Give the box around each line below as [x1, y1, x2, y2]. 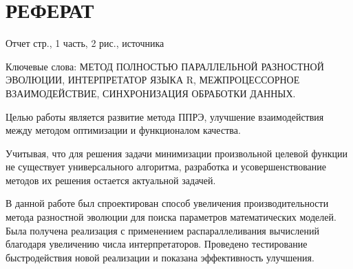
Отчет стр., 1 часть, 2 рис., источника [6, 36, 164, 50]
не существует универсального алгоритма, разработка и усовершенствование [6, 159, 327, 174]
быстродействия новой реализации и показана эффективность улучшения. [6, 250, 314, 264]
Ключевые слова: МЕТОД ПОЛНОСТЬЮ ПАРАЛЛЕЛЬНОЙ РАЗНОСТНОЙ [6, 59, 324, 73]
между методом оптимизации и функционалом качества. [6, 123, 241, 137]
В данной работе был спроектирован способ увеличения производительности [6, 196, 329, 210]
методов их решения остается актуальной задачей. [6, 172, 216, 187]
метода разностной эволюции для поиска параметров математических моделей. [6, 210, 336, 224]
